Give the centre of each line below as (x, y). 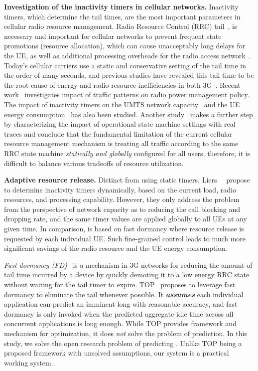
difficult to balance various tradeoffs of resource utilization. (94, 163)
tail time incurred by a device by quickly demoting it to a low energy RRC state (127, 275)
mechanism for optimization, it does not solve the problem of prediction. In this (126, 333)
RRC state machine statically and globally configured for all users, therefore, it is (127, 153)
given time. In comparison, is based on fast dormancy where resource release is (124, 229)
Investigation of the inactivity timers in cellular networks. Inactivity (121, 6)
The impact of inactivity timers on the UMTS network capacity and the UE (122, 104)
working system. (29, 362)
